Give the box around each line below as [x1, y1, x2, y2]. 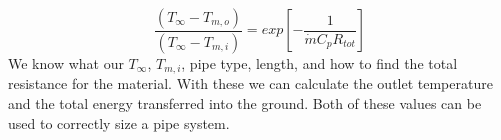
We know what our [8, 52, 124, 73]
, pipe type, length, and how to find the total [181, 52, 458, 73]
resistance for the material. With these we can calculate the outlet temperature [8, 73, 493, 94]
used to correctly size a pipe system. [8, 112, 230, 133]
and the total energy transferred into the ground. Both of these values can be [8, 92, 482, 113]
